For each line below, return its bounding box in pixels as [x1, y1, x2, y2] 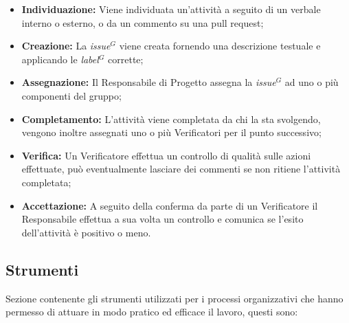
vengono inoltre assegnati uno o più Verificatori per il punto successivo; [21, 125, 322, 140]
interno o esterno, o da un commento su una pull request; [21, 15, 264, 30]
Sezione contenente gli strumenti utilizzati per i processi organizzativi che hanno [5, 291, 344, 305]
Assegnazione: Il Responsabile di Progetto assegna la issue [21, 75, 276, 89]
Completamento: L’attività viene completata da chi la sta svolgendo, [21, 111, 321, 126]
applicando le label [21, 52, 99, 66]
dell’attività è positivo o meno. [21, 225, 151, 239]
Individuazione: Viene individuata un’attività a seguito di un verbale [21, 2, 321, 16]
